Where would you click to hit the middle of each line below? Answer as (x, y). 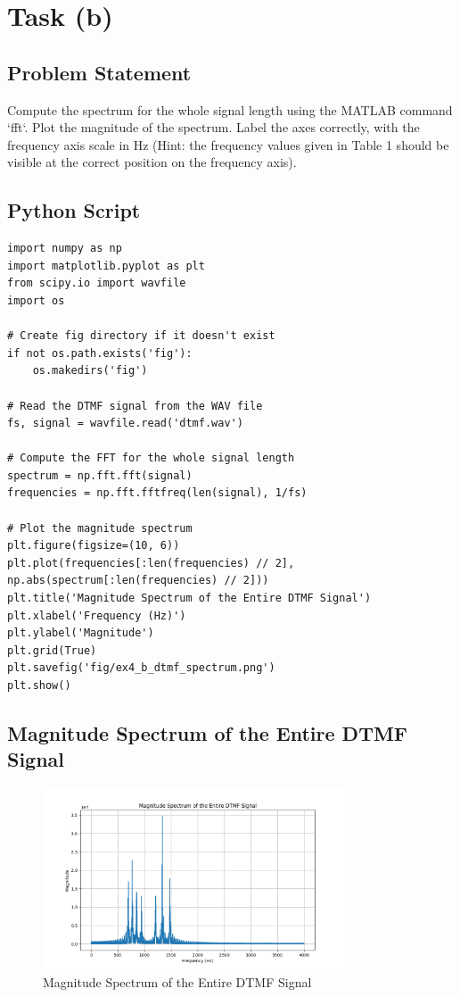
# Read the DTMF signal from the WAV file (135, 406)
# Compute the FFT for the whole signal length (151, 458)
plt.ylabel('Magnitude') (81, 633)
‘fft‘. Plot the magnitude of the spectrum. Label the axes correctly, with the (214, 127)
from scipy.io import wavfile (97, 283)
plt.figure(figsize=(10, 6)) (94, 546)
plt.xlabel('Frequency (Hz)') (97, 615)
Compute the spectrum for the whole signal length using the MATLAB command (230, 109)
